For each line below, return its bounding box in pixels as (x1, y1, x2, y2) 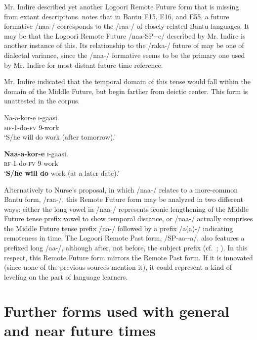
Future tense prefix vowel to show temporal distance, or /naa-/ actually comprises (4, 213, 253, 224)
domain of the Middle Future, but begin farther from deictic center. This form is (4, 86, 248, 96)
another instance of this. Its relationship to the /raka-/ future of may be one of (4, 40, 244, 50)
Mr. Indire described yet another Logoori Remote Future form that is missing (4, 1, 239, 11)
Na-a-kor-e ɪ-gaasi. (4, 112, 59, 122)
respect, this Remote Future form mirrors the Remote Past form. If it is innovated (4, 252, 253, 262)
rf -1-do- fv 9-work (4, 158, 58, 168)
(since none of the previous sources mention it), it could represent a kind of (4, 262, 232, 272)
